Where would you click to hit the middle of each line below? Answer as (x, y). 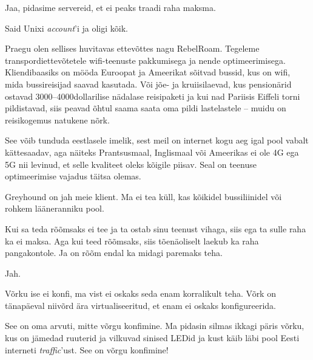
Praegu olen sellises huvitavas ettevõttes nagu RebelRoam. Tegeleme (132, 48)
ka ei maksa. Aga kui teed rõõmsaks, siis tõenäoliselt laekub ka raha (132, 241)
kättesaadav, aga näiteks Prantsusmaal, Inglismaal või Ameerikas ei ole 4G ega (152, 152)
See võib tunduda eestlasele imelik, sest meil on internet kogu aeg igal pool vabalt (157, 140)
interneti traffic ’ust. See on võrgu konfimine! (87, 349)
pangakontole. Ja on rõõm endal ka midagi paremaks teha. (114, 253)
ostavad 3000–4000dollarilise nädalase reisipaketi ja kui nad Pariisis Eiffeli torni (153, 96)
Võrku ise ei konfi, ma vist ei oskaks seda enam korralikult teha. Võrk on (140, 293)
